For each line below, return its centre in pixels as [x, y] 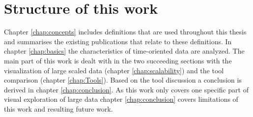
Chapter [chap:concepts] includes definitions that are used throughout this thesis [125, 32]
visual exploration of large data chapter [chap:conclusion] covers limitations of [121, 99]
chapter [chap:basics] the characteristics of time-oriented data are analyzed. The [124, 51]
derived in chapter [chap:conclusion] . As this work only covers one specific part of [126, 89]
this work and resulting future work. [58, 108]
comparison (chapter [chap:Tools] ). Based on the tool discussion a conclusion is [123, 80]
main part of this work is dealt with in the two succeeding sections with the [118, 60]
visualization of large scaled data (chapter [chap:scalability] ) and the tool [114, 70]
